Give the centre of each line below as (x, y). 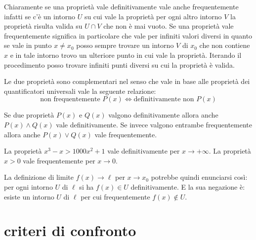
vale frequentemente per (59, 160)
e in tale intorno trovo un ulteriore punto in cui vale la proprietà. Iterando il (126, 55)
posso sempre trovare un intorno (125, 45)
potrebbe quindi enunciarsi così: (199, 177)
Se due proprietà (29, 115)
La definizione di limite (39, 177)
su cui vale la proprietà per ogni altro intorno (153, 16)
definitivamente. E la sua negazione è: (188, 186)
